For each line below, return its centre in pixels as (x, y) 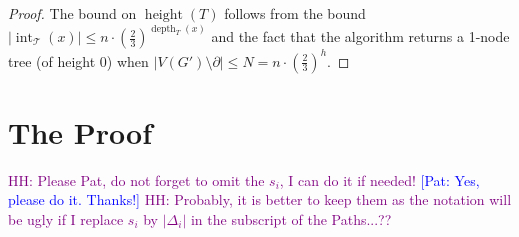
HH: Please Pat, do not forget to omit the (136, 179)
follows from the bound (295, 13)
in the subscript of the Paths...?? (291, 218)
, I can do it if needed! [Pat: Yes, (379, 179)
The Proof (80, 131)
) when (127, 60)
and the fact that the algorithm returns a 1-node (360, 36)
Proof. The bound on (72, 13)
